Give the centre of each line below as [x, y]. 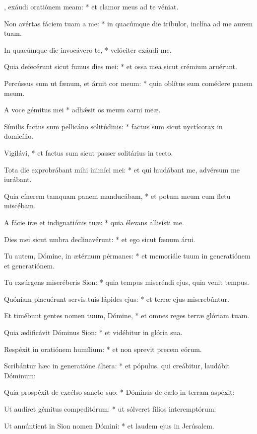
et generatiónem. [29, 265]
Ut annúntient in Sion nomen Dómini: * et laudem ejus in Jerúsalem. [109, 425]
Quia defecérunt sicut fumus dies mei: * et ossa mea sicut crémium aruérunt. [121, 66]
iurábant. [18, 179]
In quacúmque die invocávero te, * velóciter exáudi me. [88, 49]
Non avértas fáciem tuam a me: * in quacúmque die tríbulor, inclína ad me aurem [128, 23]
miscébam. [20, 206]
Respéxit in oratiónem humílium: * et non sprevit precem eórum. [103, 349]
